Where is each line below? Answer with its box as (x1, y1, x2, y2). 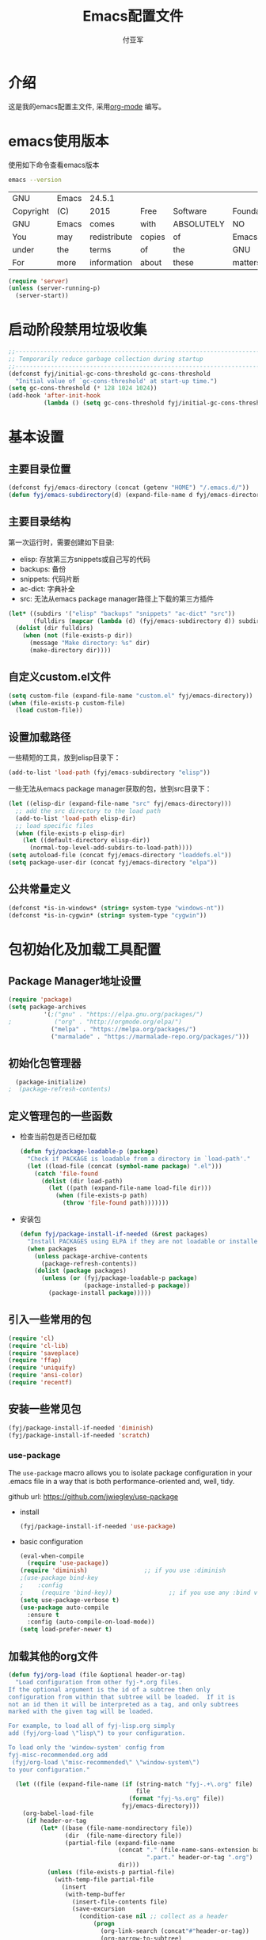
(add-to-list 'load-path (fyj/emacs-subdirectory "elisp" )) (8, 769, 211, 776)
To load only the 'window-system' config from (8, 1744, 165, 1752)
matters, (232, 256, 264, 268)
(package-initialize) (15, 1078, 87, 1086)
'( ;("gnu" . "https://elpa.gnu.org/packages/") (43, 1011, 203, 1019)
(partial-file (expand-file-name (64, 1839, 176, 1847)
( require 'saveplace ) (8, 1349, 80, 1357)
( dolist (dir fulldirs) (15, 625, 93, 632)
